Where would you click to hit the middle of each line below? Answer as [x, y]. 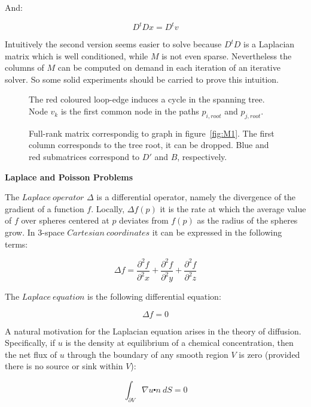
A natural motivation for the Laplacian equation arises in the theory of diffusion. [153, 331]
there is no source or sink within [64, 366]
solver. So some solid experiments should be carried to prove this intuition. [142, 79]
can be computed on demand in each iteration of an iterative [169, 67]
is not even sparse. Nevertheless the [227, 55]
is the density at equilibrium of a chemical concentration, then [179, 343]
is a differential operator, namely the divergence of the [196, 197]
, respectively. [202, 157]
